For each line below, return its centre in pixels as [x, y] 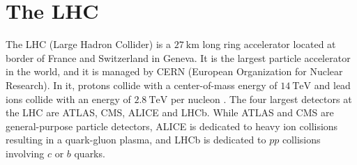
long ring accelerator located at [269, 44]
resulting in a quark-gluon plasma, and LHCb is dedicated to [136, 140]
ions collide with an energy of [68, 99]
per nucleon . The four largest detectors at [261, 99]
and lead [332, 85]
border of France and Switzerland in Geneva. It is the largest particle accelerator [178, 57]
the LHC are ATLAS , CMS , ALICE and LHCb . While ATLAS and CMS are [170, 112]
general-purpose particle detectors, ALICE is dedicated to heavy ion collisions [172, 126]
